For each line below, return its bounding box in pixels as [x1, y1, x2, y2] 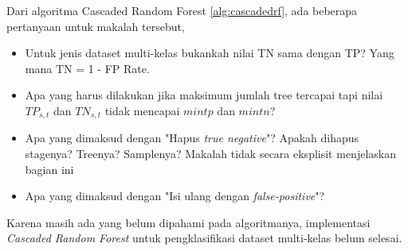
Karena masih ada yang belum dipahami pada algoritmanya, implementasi [6, 214, 371, 230]
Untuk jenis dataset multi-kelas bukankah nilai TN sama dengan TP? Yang [25, 44, 394, 61]
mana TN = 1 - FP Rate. [25, 60, 150, 76]
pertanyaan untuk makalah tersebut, [6, 17, 185, 34]
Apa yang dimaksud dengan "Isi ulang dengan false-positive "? [25, 187, 325, 204]
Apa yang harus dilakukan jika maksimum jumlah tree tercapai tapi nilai [25, 87, 383, 103]
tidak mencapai [104, 102, 180, 118]
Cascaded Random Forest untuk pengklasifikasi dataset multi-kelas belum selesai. [6, 230, 402, 246]
